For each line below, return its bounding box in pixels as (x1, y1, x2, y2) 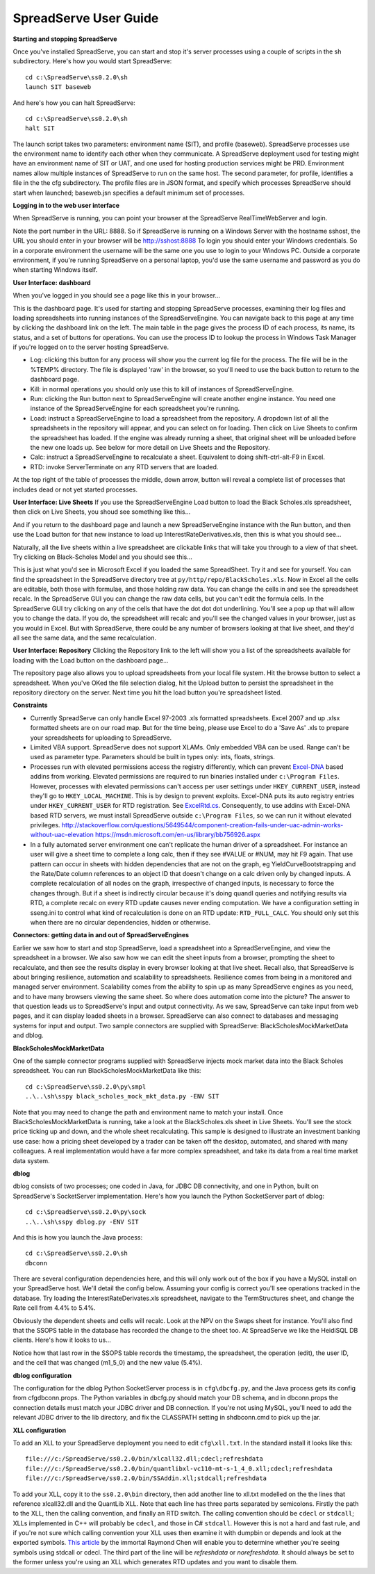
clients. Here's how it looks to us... (12, 1336, 111, 1345)
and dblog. (12, 1031, 44, 1039)
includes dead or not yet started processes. (12, 485, 138, 494)
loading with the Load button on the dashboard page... (12, 656, 169, 664)
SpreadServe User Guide (12, 10, 159, 26)
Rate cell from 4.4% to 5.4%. (12, 1304, 96, 1312)
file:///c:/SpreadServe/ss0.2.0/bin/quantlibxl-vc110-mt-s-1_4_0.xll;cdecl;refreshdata (25, 1464, 333, 1472)
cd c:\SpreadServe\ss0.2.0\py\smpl (25, 1082, 147, 1091)
